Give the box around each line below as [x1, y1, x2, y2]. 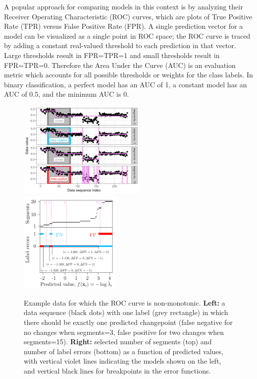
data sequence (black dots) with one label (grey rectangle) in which [24, 307, 228, 317]
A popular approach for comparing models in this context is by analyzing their [4, 1, 243, 11]
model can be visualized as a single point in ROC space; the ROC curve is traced [4, 30, 251, 41]
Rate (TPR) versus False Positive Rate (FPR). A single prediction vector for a [4, 21, 243, 31]
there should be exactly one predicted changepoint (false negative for [24, 317, 233, 327]
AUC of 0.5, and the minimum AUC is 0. [4, 89, 129, 99]
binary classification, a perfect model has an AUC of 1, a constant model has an [4, 79, 247, 89]
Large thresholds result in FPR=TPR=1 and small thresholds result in [4, 50, 220, 60]
